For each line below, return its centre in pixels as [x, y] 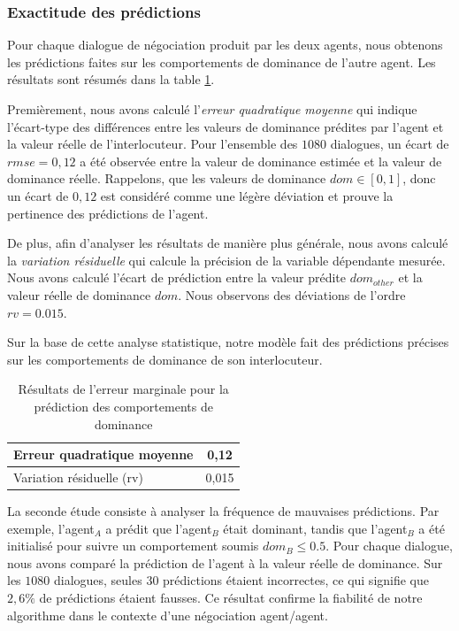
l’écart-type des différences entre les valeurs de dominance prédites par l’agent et [226, 126]
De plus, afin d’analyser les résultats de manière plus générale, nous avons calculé [228, 243]
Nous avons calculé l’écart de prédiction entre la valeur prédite [176, 277]
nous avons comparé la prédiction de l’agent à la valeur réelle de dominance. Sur [225, 562]
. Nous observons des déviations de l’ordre [292, 294]
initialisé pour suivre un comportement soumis [133, 546]
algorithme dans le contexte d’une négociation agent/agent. [168, 615]
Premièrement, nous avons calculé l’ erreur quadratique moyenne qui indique [212, 109]
